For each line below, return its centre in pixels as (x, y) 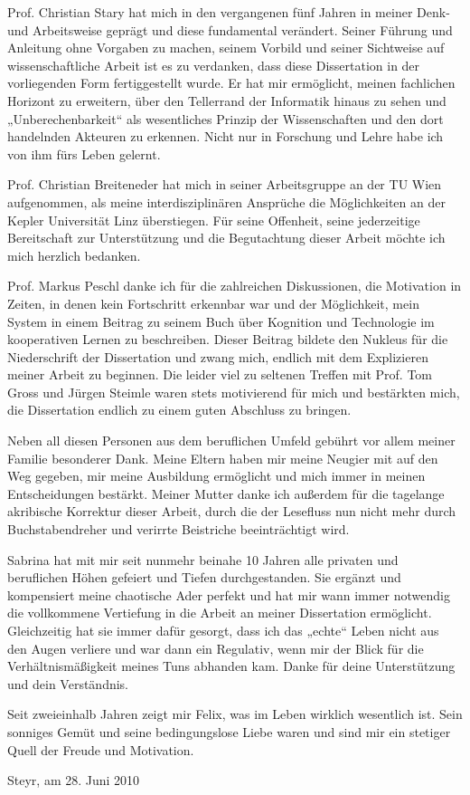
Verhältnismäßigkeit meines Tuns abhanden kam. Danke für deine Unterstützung (231, 666)
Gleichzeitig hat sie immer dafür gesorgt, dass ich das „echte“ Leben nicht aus (223, 630)
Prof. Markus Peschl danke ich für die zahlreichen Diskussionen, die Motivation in (235, 286)
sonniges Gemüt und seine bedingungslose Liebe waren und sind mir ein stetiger (229, 731)
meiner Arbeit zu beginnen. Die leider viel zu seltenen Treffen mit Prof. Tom (220, 374)
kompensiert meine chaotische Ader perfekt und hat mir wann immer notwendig (229, 594)
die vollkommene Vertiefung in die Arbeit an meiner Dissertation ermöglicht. (220, 613)
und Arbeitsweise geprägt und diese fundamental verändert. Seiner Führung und (230, 29)
